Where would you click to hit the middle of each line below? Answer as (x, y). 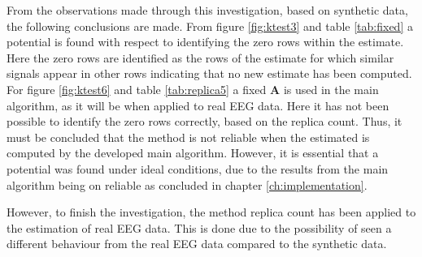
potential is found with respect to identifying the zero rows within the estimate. (205, 42)
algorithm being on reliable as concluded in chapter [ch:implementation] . (187, 184)
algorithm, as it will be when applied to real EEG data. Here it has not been (198, 105)
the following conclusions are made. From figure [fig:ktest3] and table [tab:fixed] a (210, 26)
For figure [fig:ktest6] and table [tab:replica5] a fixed (137, 89)
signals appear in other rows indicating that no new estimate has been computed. (209, 73)
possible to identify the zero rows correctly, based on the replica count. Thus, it (204, 121)
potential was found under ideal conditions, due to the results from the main (198, 168)
